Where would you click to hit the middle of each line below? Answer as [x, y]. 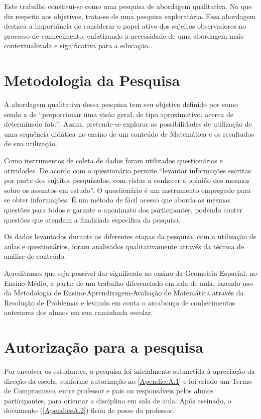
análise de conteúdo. [35, 256]
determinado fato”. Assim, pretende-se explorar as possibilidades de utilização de [128, 124]
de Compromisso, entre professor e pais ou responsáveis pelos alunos [109, 391]
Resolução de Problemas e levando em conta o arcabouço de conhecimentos [120, 302]
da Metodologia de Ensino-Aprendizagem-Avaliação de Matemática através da [124, 293]
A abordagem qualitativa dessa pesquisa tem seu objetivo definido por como [121, 104]
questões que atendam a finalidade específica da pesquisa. [92, 219]
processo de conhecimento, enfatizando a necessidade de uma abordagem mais [124, 35]
